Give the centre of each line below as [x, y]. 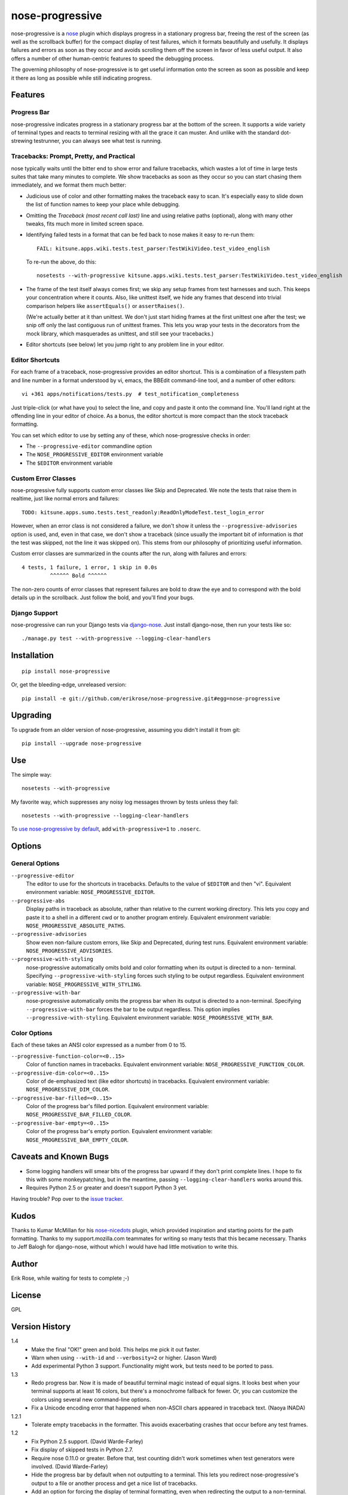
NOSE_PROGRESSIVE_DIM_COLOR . [68, 1090]
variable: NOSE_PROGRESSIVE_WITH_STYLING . [84, 984]
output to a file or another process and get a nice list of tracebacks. [114, 1483]
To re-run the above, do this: [61, 262]
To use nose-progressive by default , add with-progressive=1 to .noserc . [106, 829]
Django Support [34, 613]
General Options [35, 864]
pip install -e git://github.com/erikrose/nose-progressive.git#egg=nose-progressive [151, 698]
